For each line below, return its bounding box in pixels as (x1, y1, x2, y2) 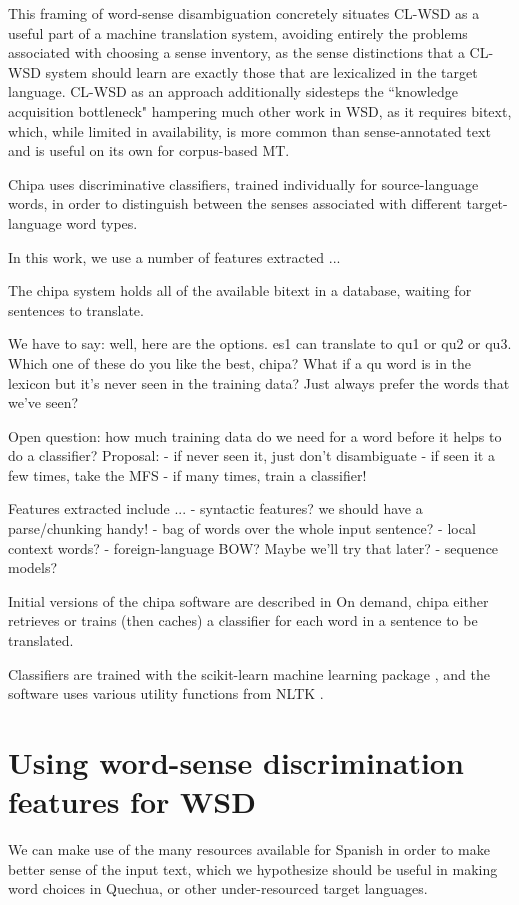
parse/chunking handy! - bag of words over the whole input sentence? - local (8, 518, 476, 539)
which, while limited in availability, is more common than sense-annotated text (8, 120, 491, 141)
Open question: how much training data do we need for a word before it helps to (8, 425, 502, 446)
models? (8, 557, 58, 578)
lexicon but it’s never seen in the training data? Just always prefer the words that (8, 372, 510, 393)
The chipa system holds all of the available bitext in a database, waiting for (8, 280, 472, 301)
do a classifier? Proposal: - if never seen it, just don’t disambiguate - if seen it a (8, 445, 495, 466)
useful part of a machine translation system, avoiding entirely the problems (8, 22, 468, 43)
